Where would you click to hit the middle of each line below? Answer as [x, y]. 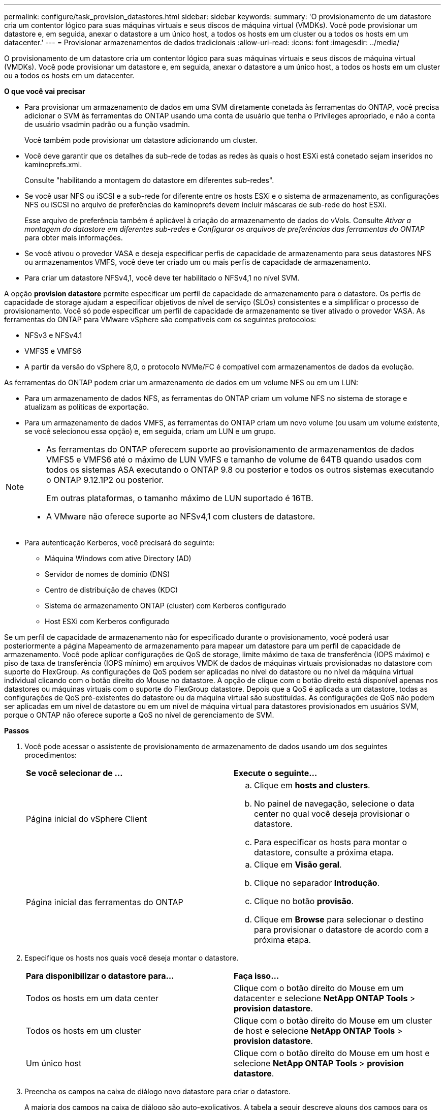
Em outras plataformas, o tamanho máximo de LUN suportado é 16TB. [180, 498]
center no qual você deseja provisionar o [332, 814]
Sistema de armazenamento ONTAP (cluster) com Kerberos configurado [166, 606]
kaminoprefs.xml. [53, 164]
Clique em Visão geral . [298, 865]
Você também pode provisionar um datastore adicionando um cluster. [141, 140]
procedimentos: [51, 755]
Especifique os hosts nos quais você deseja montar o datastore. [132, 958]
